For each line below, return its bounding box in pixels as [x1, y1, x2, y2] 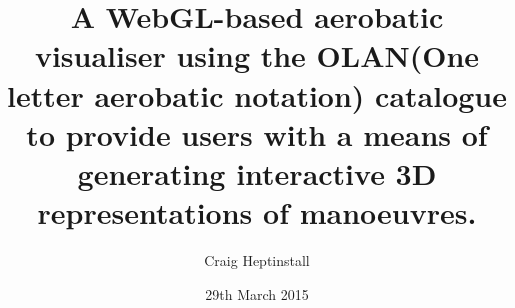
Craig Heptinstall [204, 250, 310, 271]
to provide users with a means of [26, 113, 488, 154]
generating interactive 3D [77, 152, 437, 193]
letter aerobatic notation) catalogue [6, 74, 508, 115]
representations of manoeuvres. [37, 192, 477, 233]
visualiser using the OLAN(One [34, 35, 480, 76]
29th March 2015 [205, 283, 309, 304]
